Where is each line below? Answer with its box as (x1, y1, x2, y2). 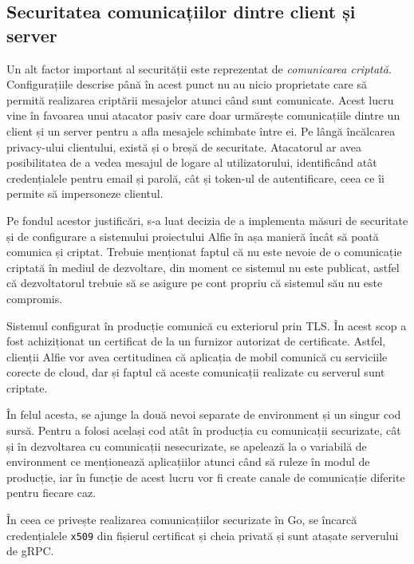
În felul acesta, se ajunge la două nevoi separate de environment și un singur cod (6, 406, 401, 423)
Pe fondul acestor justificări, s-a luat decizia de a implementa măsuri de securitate (6, 211, 408, 228)
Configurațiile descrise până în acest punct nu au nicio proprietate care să (6, 76, 368, 93)
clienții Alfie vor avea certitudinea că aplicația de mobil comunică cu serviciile (6, 348, 388, 365)
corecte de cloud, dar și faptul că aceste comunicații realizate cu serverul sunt (6, 364, 385, 381)
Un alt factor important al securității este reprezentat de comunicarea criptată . (6, 60, 392, 77)
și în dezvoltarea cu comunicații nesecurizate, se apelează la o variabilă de (6, 437, 367, 454)
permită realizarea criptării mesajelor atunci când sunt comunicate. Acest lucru (6, 91, 394, 108)
